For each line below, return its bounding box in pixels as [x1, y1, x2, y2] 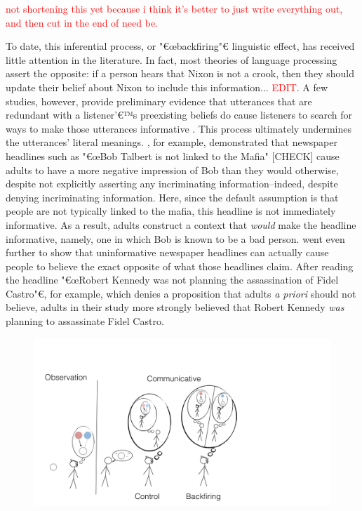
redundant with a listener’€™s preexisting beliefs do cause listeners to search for [6, 107, 352, 122]
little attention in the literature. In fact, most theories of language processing [6, 52, 337, 67]
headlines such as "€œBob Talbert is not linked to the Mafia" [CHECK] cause [6, 148, 340, 163]
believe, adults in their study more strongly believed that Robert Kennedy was [6, 300, 344, 314]
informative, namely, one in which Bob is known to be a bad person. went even [6, 231, 345, 246]
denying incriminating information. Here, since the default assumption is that [6, 190, 339, 204]
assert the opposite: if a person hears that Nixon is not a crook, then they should [6, 66, 354, 81]
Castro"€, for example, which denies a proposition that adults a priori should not [6, 286, 356, 300]
